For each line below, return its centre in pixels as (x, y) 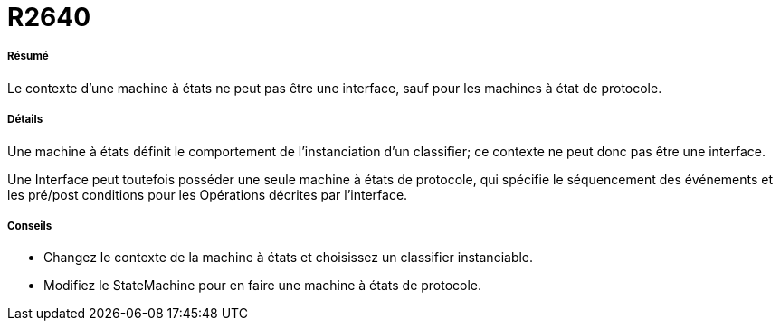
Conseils (30, 225)
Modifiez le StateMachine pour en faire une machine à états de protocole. (263, 286)
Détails (25, 120)
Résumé (28, 56)
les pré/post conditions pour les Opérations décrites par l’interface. (208, 194)
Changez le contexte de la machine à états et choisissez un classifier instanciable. (289, 258)
